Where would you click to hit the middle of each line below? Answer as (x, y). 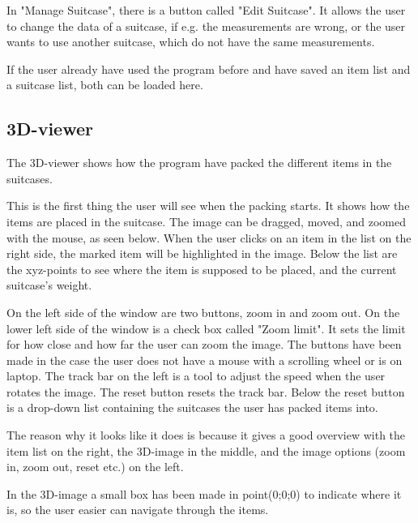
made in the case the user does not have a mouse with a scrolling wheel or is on (205, 360)
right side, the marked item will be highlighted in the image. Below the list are (202, 253)
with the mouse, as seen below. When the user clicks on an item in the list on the (209, 237)
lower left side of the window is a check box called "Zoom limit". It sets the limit (206, 328)
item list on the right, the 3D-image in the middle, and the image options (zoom (206, 450)
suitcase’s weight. (49, 285)
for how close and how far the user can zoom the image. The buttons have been (204, 344)
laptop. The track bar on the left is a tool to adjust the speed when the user (196, 376)
